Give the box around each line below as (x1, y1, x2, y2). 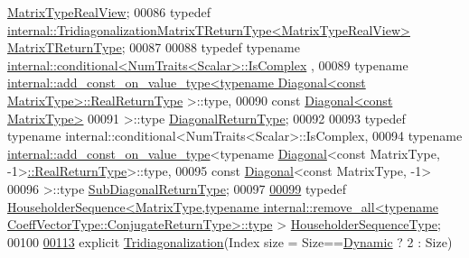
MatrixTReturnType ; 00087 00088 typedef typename (7, 38, 300, 57)
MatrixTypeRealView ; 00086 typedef (7, 3, 211, 21)
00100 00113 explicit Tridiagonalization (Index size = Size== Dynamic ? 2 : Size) (7, 232, 453, 251)
